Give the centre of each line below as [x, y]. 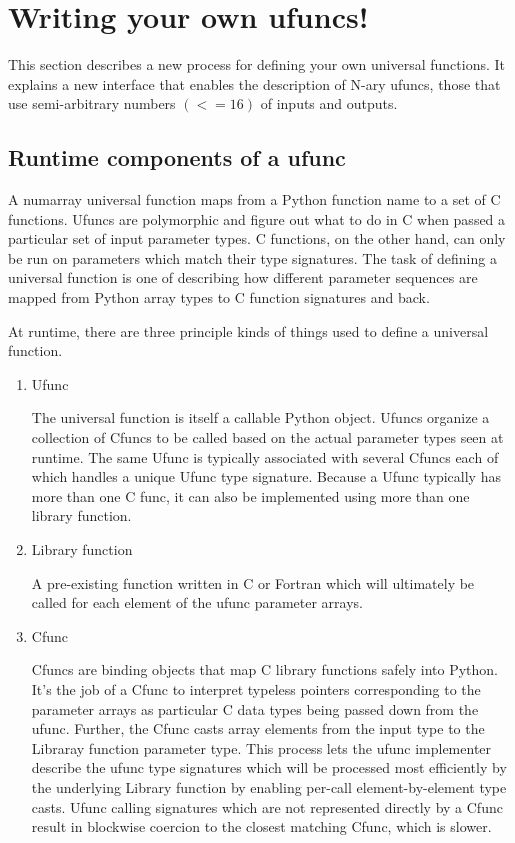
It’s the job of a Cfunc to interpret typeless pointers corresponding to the [256, 688]
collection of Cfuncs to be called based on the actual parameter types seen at [267, 437]
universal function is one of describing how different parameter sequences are [243, 277]
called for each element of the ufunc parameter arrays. [197, 602]
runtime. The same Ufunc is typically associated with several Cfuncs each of [265, 456]
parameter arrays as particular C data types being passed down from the [255, 708]
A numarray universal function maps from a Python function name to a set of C [254, 199]
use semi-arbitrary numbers [92, 103]
